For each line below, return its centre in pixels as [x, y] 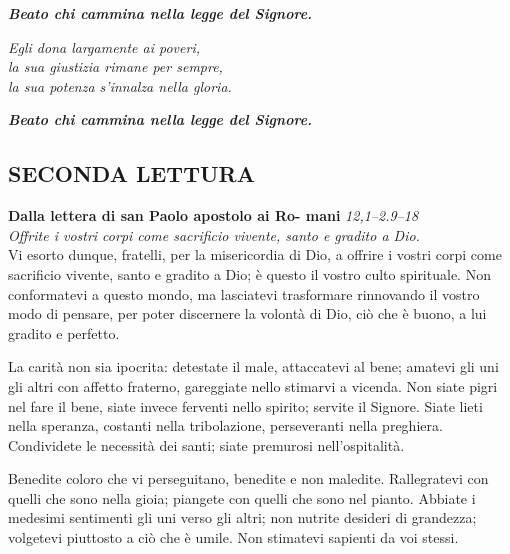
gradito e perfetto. [64, 332]
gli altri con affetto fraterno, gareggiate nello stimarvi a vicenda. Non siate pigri [253, 385]
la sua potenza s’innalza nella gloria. [120, 85]
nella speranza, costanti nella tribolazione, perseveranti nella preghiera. [225, 425]
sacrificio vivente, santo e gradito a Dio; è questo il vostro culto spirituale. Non [249, 273]
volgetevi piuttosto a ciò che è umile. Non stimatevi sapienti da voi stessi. [233, 537]
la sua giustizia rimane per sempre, [115, 66]
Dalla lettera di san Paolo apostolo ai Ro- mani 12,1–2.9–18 [213, 215]
